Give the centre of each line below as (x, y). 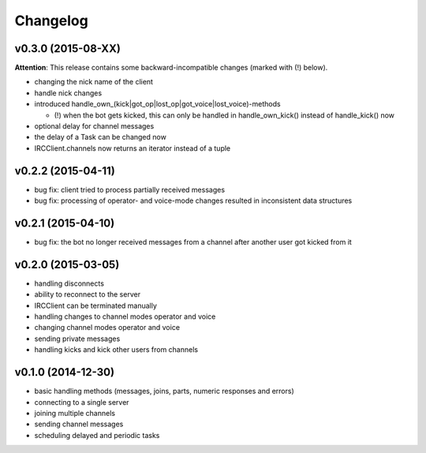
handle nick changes (68, 93)
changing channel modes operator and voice (107, 328)
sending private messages (77, 339)
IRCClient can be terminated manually (96, 305)
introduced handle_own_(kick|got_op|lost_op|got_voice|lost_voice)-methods (157, 104)
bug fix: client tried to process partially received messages (129, 189)
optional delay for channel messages (94, 126)
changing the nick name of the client (94, 82)
